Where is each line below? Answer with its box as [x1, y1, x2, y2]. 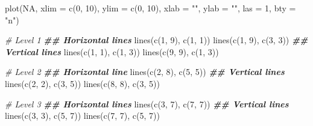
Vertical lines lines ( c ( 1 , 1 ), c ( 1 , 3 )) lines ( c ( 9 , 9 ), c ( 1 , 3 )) [5, 45, 219, 58]
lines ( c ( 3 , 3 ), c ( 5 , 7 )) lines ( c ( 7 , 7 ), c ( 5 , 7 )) [5, 109, 160, 122]
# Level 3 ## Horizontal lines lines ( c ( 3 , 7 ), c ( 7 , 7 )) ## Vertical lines [5, 97, 289, 110]
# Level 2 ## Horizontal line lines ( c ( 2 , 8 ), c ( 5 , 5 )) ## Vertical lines [5, 65, 285, 78]
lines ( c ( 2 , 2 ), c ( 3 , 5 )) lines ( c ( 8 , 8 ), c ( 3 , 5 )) [5, 77, 160, 89]
